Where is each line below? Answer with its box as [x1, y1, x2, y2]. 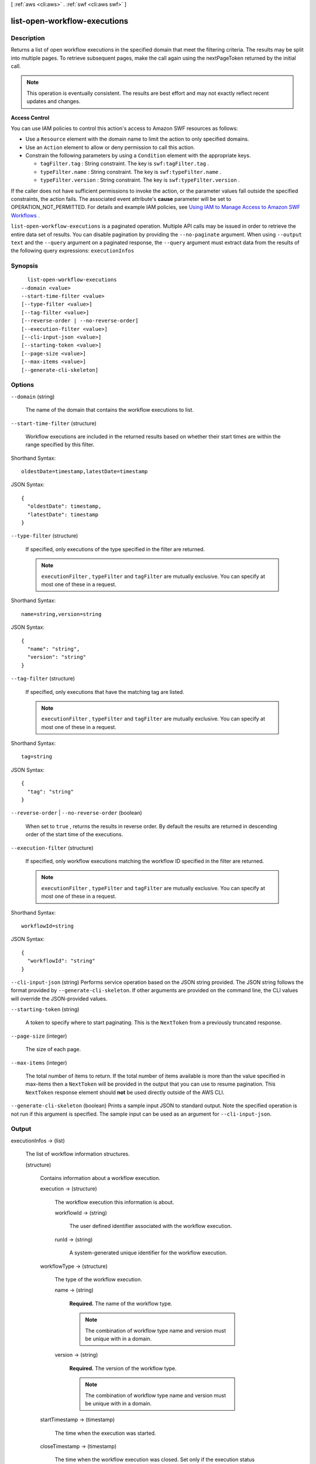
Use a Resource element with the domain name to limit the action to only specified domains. [25, 135, 249, 143]
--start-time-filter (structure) [11, 419, 97, 427]
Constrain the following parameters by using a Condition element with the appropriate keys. [25, 152, 251, 159]
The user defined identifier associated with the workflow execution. [69, 1223, 232, 1230]
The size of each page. [25, 1046, 81, 1053]
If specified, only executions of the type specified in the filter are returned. [25, 545, 205, 553]
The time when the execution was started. [54, 1429, 156, 1436]
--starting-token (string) [11, 1006, 80, 1013]
